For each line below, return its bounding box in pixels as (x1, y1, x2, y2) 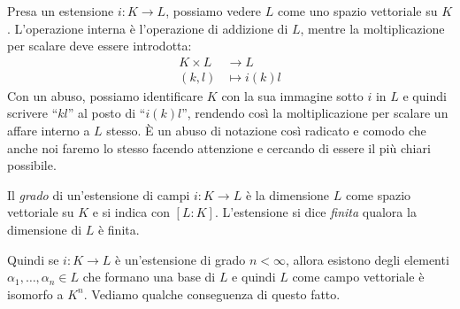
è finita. (97, 220, 140, 238)
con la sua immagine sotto (221, 86, 364, 104)
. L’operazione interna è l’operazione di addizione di (7, 19, 288, 37)
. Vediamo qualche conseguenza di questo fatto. (83, 284, 341, 303)
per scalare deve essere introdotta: (7, 36, 192, 55)
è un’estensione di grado (115, 250, 246, 268)
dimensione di (7, 220, 82, 238)
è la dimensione (245, 185, 330, 204)
